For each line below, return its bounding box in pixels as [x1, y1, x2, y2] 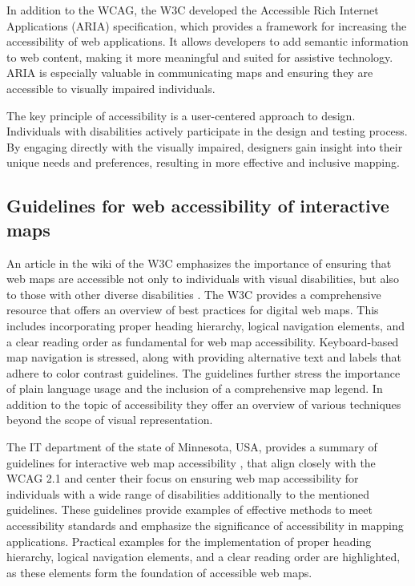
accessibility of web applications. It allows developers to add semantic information [6, 33, 409, 50]
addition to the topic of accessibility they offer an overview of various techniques [6, 395, 401, 412]
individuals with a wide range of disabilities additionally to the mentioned [6, 485, 369, 502]
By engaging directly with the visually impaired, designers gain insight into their [6, 138, 403, 155]
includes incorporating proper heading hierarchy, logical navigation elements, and [6, 317, 405, 333]
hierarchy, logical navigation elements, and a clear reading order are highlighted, [6, 548, 401, 565]
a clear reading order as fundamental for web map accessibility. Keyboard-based [6, 333, 399, 350]
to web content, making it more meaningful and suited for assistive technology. [6, 48, 393, 65]
